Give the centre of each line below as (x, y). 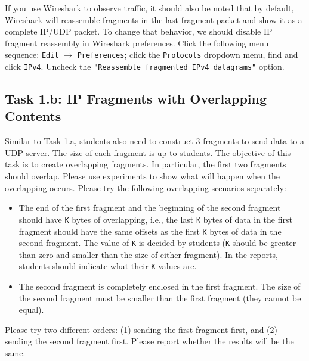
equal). (31, 309)
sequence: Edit (32, 55)
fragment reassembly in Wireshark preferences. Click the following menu (137, 43)
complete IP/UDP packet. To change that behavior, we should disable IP (139, 31)
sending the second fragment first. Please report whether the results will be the (149, 341)
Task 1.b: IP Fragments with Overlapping (136, 99)
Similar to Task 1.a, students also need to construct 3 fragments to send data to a (154, 141)
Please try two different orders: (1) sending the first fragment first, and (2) (141, 329)
